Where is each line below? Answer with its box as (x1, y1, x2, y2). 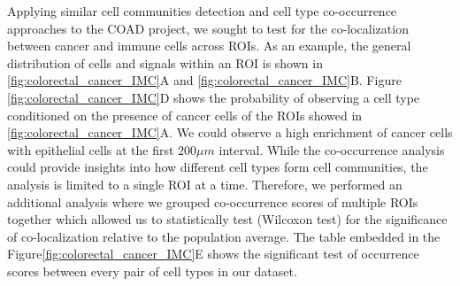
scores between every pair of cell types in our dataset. (7, 261, 297, 280)
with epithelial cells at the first (7, 140, 174, 158)
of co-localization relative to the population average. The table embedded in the (7, 227, 441, 245)
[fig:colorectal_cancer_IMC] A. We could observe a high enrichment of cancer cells (7, 123, 453, 142)
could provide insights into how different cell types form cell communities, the (7, 158, 428, 176)
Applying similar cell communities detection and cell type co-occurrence (7, 2, 397, 19)
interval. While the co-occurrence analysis (218, 140, 445, 158)
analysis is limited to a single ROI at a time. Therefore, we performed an (7, 174, 402, 193)
